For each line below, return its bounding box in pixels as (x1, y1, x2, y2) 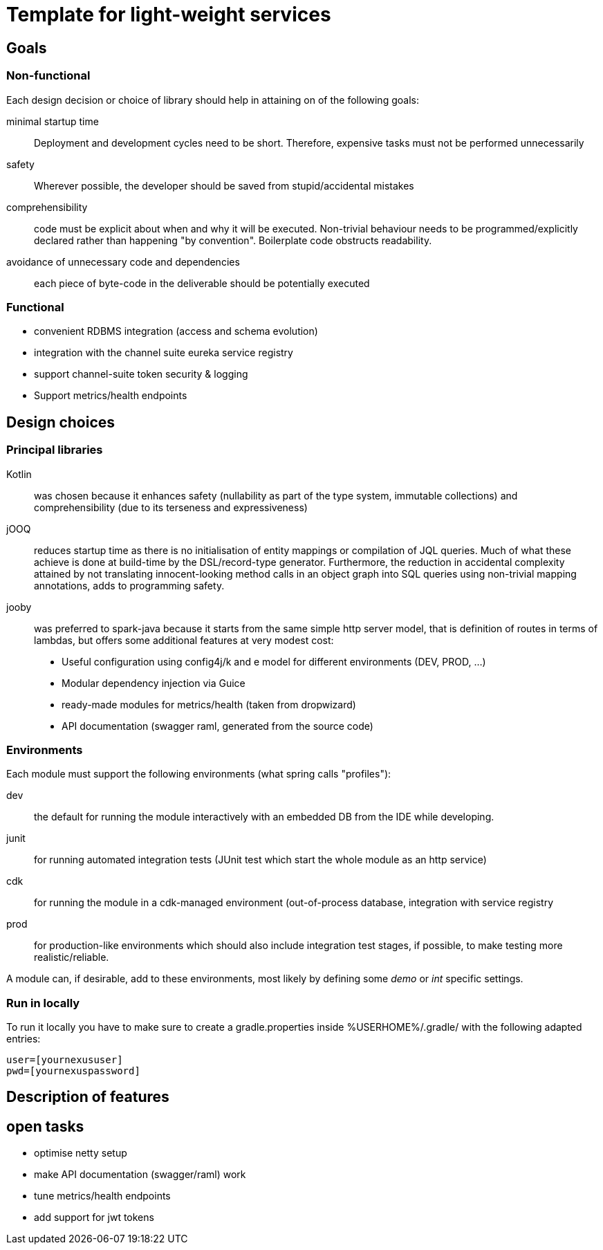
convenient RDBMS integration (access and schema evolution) (34, 325, 318, 338)
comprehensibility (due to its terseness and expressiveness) (34, 501, 308, 513)
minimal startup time (6, 115, 99, 127)
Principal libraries (6, 443, 103, 457)
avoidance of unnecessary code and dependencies (6, 255, 240, 268)
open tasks (6, 1117, 84, 1135)
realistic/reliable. (34, 951, 109, 964)
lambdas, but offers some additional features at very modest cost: (34, 634, 334, 646)
